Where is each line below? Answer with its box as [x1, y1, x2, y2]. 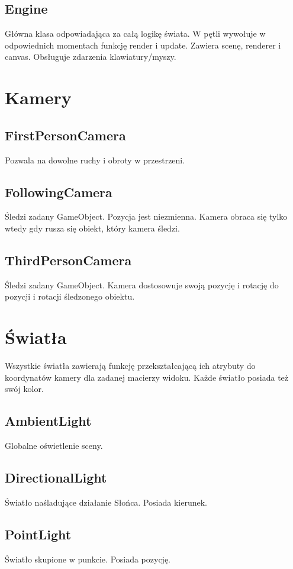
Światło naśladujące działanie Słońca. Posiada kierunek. [5, 496, 207, 508]
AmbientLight [5, 412, 92, 430]
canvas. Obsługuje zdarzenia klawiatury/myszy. [5, 50, 176, 63]
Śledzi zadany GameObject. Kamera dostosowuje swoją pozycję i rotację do [5, 278, 279, 291]
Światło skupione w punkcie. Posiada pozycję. [5, 552, 171, 565]
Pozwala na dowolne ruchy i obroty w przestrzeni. [5, 153, 185, 166]
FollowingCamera [5, 182, 112, 201]
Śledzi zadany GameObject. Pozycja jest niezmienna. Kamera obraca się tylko [5, 210, 288, 223]
